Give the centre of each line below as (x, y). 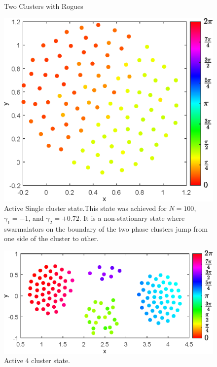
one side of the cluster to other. (51, 238)
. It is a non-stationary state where (132, 218)
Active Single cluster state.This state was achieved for (85, 208)
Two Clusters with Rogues (44, 6)
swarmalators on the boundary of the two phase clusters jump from (106, 228)
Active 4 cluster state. (37, 360)
